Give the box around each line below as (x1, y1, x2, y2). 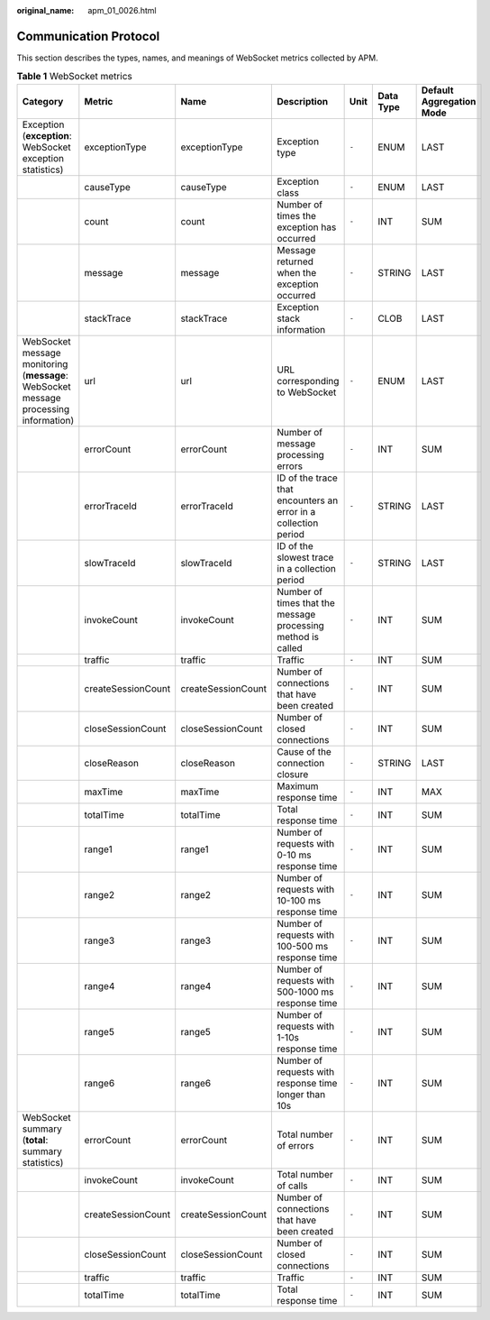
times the (277, 209, 317, 222)
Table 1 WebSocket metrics (16, 70, 132, 83)
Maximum (277, 780, 319, 793)
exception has (277, 221, 337, 234)
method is (277, 630, 320, 643)
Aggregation (421, 95, 476, 107)
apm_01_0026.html (87, 5, 157, 15)
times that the (277, 596, 335, 609)
